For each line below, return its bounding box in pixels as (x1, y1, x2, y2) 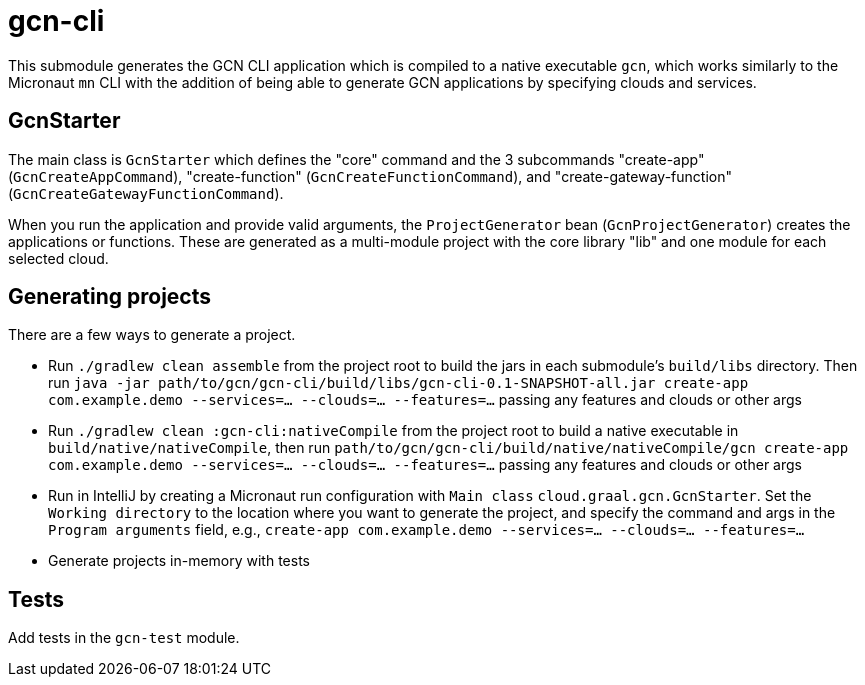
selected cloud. (8, 249, 109, 267)
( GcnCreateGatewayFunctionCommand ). (8, 184, 284, 202)
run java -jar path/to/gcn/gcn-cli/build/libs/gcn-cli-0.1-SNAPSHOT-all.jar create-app (48, 374, 749, 392)
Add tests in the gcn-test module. (8, 629, 240, 647)
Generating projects (8, 284, 212, 310)
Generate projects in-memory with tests (48, 552, 310, 570)
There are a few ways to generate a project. (8, 326, 296, 344)
